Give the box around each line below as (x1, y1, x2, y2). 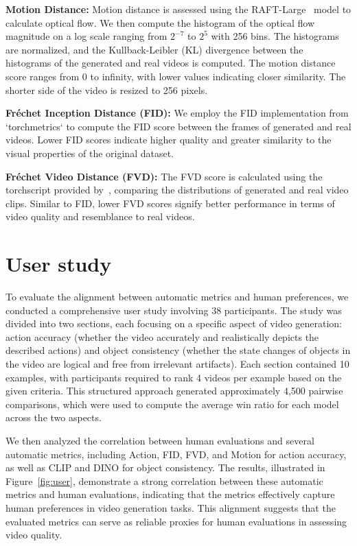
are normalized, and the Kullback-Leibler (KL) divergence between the (5, 42, 303, 56)
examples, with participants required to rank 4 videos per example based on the (5, 370, 342, 384)
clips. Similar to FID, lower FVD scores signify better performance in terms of (5, 195, 335, 210)
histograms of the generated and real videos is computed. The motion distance (5, 56, 336, 70)
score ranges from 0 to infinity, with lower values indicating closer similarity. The (5, 69, 346, 83)
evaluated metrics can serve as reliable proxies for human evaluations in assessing (5, 514, 347, 528)
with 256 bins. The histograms (211, 29, 339, 43)
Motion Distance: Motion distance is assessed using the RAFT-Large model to (5, 2, 352, 16)
